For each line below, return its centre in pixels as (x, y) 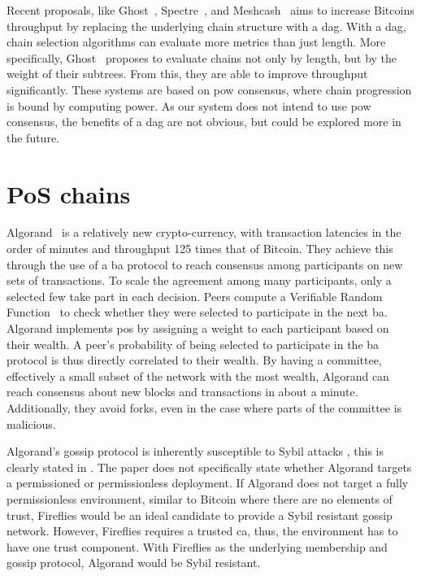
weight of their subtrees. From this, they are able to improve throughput (187, 74)
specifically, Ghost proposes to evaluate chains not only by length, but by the (202, 57)
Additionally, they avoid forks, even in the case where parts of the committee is (204, 408)
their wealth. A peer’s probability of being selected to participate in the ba (193, 344)
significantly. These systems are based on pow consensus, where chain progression (209, 89)
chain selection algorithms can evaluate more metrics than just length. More (196, 42)
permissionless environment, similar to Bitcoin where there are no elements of (200, 498)
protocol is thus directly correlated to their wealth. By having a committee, (194, 360)
